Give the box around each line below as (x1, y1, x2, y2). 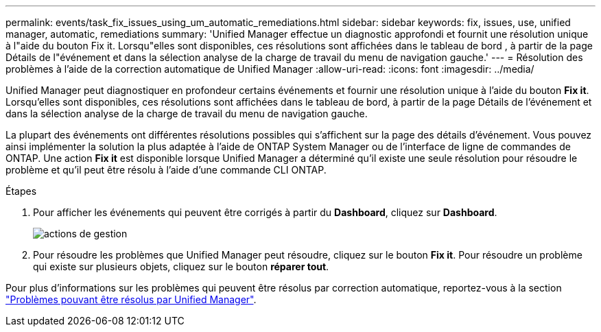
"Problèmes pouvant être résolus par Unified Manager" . (5, 294, 257, 305)
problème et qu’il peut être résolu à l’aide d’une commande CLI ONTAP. (5, 164, 327, 176)
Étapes (5, 185, 37, 197)
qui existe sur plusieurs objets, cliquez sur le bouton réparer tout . (33, 261, 329, 272)
